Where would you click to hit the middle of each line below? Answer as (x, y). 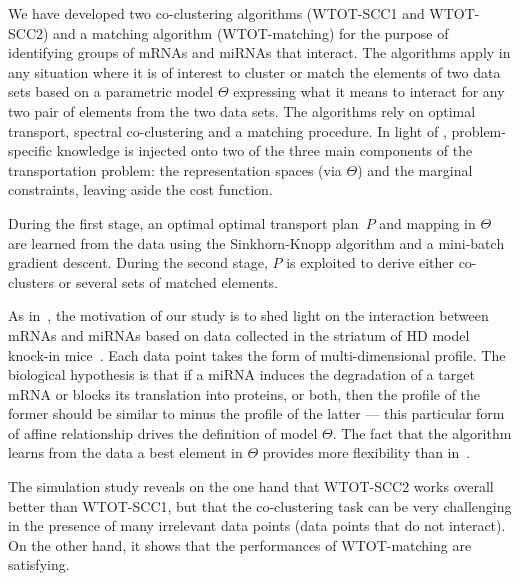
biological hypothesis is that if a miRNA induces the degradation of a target (241, 374)
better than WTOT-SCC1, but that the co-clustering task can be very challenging (260, 505)
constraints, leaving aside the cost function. (140, 189)
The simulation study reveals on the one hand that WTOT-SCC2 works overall (251, 486)
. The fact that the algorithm (422, 432)
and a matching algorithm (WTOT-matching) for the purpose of (251, 32)
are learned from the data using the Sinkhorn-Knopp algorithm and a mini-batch (256, 242)
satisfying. (39, 564)
